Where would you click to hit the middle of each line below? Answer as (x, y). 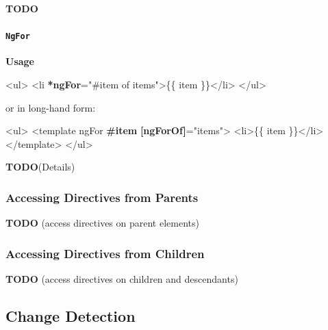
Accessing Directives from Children (105, 253)
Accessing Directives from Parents (102, 197)
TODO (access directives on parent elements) (102, 223)
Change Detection (71, 316)
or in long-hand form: (51, 107)
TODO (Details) (40, 167)
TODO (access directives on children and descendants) (122, 279)
